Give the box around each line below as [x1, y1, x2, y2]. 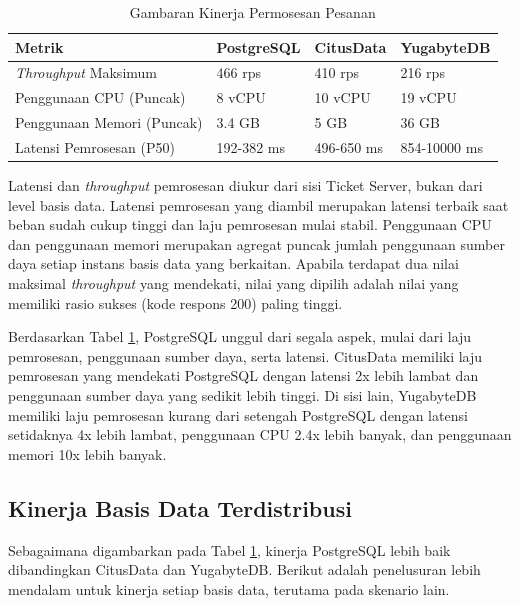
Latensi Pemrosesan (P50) [15, 136, 175, 157]
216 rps [400, 62, 445, 83]
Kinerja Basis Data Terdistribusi [8, 492, 352, 523]
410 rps [314, 62, 359, 83]
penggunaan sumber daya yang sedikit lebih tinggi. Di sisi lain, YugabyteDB [8, 385, 477, 405]
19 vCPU [400, 87, 457, 108]
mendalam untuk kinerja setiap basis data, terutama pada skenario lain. [8, 578, 450, 599]
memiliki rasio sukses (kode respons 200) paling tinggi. [8, 292, 343, 313]
